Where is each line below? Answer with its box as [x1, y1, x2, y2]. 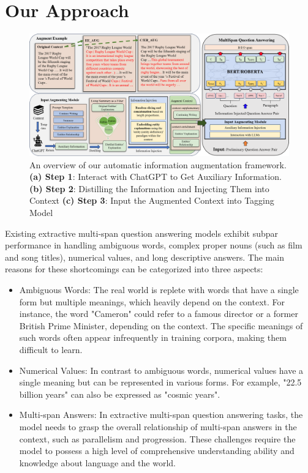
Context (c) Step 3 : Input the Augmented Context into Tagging [29, 194, 274, 207]
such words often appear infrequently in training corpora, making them [19, 331, 287, 344]
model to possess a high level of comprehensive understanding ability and [19, 444, 295, 457]
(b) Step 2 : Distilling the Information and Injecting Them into [29, 182, 269, 195]
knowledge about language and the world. [19, 456, 176, 469]
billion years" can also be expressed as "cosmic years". [19, 387, 220, 400]
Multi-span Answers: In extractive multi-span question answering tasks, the [19, 408, 303, 421]
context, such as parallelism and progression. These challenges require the [19, 432, 296, 445]
